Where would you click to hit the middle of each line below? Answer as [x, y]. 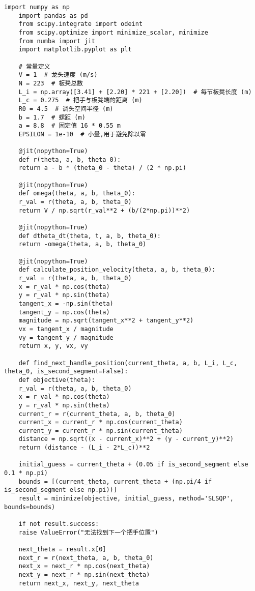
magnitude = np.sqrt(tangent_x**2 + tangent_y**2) [106, 321]
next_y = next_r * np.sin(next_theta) [84, 574]
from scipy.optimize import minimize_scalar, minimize [113, 32]
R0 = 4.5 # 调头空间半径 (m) [66, 109]
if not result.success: [59, 524]
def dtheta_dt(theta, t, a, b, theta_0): [90, 236]
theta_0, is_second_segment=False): [66, 372]
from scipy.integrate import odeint [81, 24]
